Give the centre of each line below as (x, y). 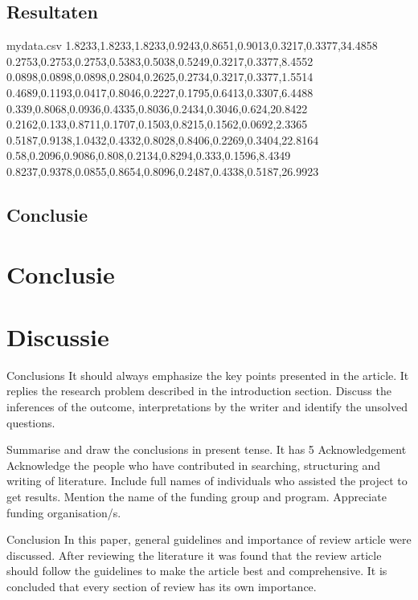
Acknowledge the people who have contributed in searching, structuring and (194, 465)
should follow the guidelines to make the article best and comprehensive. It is (197, 571)
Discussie (58, 336)
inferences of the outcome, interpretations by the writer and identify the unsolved (207, 407)
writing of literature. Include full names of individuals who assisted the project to (207, 481)
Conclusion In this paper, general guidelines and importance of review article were (209, 539)
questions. (31, 422)
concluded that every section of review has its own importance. (162, 586)
